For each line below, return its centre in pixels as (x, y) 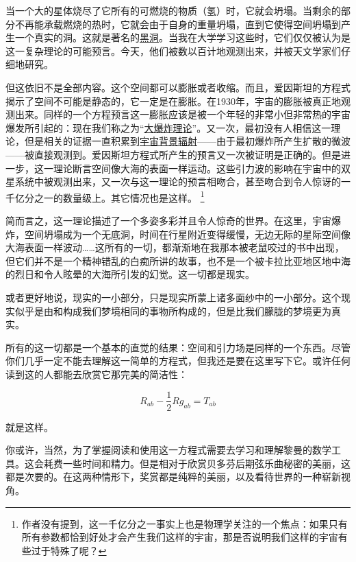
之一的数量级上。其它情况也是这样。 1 (119, 196)
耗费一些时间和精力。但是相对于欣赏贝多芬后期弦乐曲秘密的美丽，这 (197, 463)
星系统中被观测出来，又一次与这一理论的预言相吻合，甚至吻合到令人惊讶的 (173, 182)
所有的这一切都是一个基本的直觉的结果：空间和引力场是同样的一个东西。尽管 (178, 347)
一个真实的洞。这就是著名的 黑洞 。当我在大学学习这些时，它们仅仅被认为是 (182, 37)
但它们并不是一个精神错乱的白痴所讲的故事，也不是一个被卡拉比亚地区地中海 (178, 260)
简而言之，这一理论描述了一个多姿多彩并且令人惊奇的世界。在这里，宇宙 (168, 220)
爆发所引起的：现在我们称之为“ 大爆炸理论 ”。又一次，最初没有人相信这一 (168, 127)
